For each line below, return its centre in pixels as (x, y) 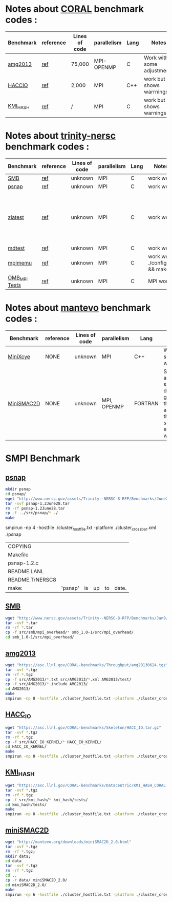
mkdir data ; (18, 856)
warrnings (156, 91)
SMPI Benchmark (43, 458)
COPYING (20, 546)
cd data (14, 861)
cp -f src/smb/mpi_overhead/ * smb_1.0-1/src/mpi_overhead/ (70, 632)
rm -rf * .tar (19, 628)
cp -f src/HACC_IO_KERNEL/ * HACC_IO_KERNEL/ (53, 742)
